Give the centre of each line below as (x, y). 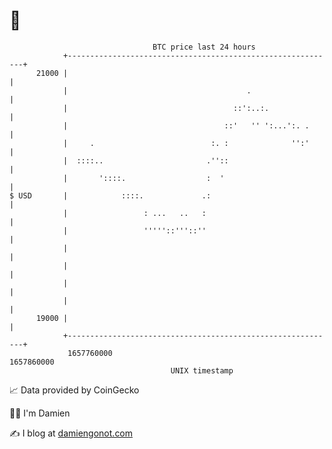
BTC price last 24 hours (204, 47)
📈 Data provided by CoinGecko (74, 390)
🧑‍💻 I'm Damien (40, 413)
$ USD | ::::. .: (110, 195)
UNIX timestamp (202, 370)
